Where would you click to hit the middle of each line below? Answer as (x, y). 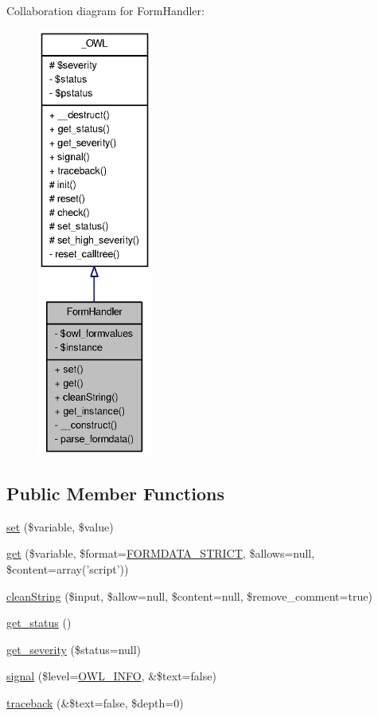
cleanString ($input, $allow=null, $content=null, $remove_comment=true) (189, 596)
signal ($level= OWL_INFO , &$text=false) (111, 676)
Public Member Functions (115, 493)
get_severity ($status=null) (74, 649)
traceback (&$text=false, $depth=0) (95, 702)
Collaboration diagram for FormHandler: (105, 10)
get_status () (39, 623)
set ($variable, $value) (60, 526)
